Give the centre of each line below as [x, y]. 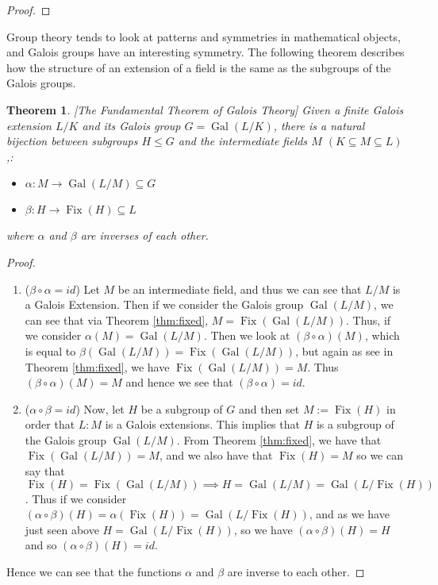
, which [382, 335]
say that [45, 471]
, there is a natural [319, 125]
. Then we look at [247, 335]
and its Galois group [131, 125]
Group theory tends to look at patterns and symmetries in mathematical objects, [204, 36]
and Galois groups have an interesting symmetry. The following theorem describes [206, 52]
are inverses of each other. [144, 235]
